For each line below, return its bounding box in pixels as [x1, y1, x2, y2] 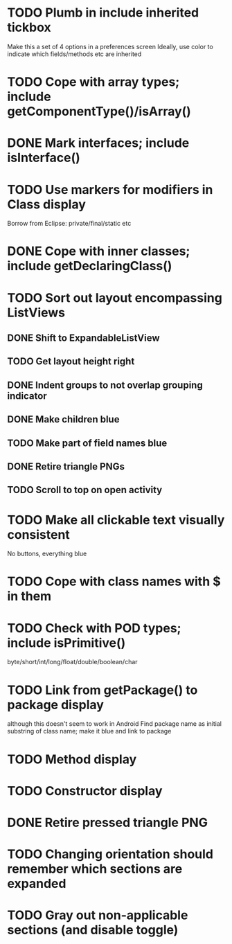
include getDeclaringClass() [7, 258, 172, 274]
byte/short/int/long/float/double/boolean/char [7, 658, 138, 666]
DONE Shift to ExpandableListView [7, 332, 161, 344]
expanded [7, 876, 66, 891]
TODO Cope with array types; [7, 74, 180, 90]
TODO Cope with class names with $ [7, 573, 222, 589]
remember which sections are [7, 861, 183, 877]
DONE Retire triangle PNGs [7, 461, 125, 472]
